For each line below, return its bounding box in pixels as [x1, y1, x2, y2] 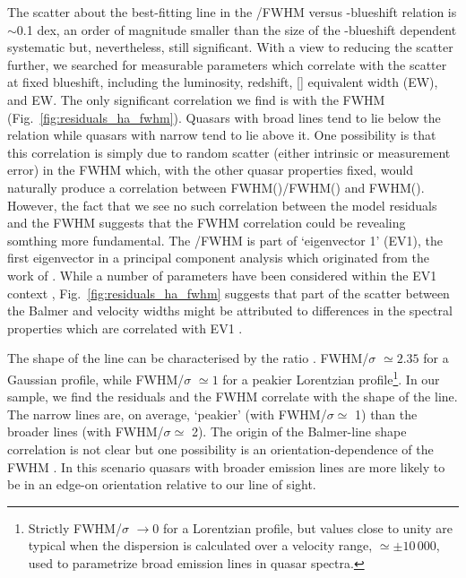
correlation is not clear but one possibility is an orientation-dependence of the [7, 439, 434, 458]
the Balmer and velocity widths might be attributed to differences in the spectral [7, 301, 453, 320]
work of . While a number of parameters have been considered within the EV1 [7, 265, 437, 284]
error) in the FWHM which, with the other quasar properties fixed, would [7, 160, 413, 179]
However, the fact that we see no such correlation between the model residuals [7, 195, 437, 214]
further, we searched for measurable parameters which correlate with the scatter [7, 55, 447, 73]
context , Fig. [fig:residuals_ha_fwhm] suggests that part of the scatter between [7, 283, 450, 302]
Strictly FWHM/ [28, 518, 122, 537]
